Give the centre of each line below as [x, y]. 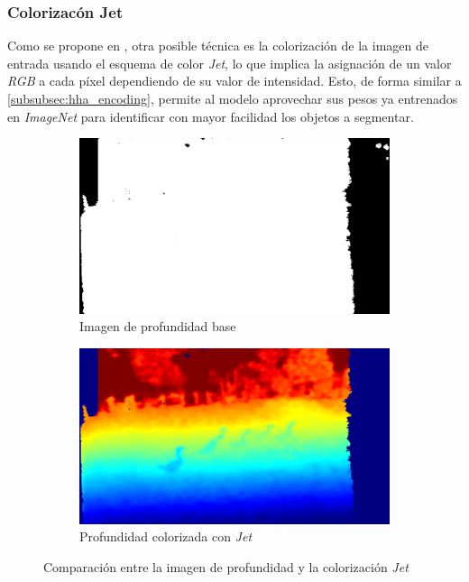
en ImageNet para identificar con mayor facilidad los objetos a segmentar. [211, 116]
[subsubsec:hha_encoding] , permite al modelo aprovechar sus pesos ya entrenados [233, 98]
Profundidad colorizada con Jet [166, 536]
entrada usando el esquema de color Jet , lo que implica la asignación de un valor [230, 63]
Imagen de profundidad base [158, 326]
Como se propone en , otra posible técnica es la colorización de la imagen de [218, 46]
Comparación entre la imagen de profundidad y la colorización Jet [226, 566]
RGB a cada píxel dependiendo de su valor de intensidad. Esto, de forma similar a [234, 81]
